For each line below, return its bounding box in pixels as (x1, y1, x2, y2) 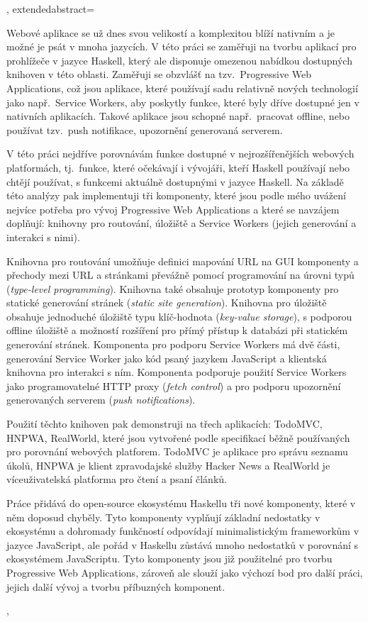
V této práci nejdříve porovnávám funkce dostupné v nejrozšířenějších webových (6, 146, 355, 161)
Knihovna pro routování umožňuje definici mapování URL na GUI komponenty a (6, 253, 359, 268)
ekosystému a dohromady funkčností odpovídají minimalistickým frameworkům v (6, 523, 359, 538)
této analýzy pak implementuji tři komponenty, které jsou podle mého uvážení (6, 188, 346, 203)
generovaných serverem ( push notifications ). (6, 392, 196, 407)
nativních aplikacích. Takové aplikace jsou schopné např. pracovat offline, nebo (6, 109, 350, 123)
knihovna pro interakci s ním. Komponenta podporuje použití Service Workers (6, 365, 347, 379)
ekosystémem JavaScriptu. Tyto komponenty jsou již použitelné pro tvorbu (6, 551, 333, 566)
